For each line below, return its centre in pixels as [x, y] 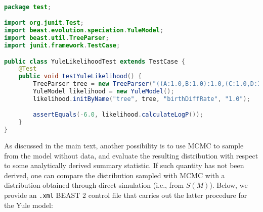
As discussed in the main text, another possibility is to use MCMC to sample [124, 146]
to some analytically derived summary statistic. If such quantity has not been [124, 165]
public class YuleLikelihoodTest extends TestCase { [95, 61]
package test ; [28, 7]
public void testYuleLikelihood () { [80, 76]
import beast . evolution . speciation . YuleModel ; [84, 31]
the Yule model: [29, 205]
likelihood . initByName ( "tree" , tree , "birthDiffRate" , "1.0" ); [142, 99]
